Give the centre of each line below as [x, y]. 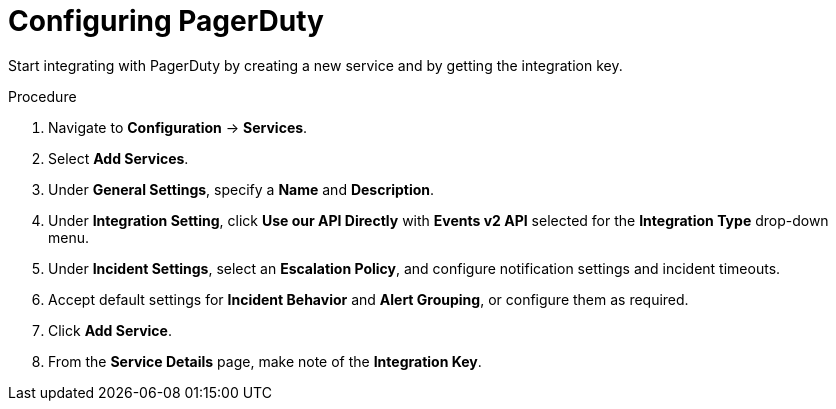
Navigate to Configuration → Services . [178, 127]
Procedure [42, 96]
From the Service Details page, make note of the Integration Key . [265, 361]
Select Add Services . [118, 158]
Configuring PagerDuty [166, 21]
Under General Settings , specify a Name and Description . [241, 189]
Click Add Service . [110, 330]
